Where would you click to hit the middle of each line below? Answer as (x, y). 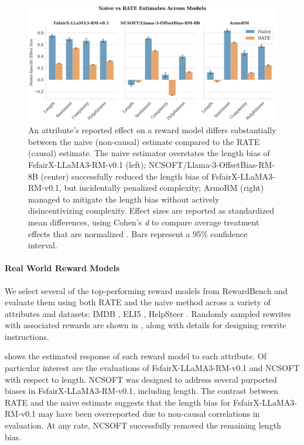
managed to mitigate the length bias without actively (124, 199)
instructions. (27, 336)
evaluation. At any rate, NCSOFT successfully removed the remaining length (143, 425)
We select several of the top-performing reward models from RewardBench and (146, 290)
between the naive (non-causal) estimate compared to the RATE (144, 141)
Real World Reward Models (62, 268)
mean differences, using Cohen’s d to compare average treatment (144, 222)
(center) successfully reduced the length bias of (125, 176)
